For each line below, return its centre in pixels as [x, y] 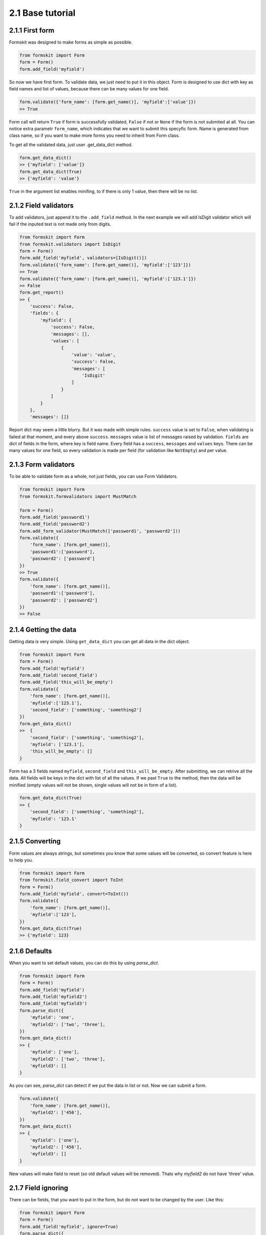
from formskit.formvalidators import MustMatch [78, 496]
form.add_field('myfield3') [53, 1004]
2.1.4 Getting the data [43, 630]
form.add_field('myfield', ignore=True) [69, 1227]
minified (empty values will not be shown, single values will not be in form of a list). [93, 785]
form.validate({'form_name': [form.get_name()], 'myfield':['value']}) [108, 102]
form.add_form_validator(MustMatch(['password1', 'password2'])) [100, 531]
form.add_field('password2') [55, 524]
